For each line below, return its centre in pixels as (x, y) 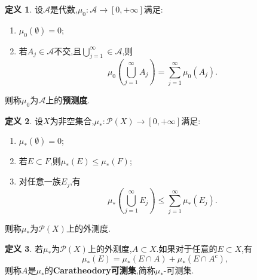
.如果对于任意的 (187, 248)
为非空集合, (72, 120)
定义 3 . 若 (24, 248)
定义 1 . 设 (24, 9)
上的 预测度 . (68, 100)
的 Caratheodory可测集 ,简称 (100, 270)
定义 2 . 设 (24, 120)
